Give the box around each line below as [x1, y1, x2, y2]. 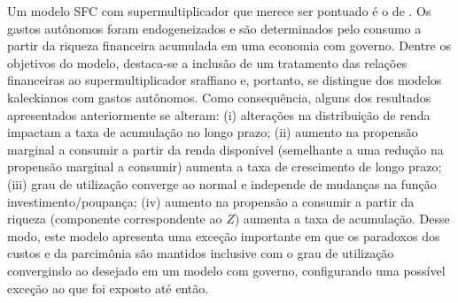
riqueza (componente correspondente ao [7, 209, 222, 228]
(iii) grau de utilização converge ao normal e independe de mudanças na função [7, 174, 437, 193]
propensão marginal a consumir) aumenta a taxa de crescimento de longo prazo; [7, 157, 442, 176]
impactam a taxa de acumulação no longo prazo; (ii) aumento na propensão [7, 123, 418, 141]
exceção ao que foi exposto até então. [7, 278, 209, 297]
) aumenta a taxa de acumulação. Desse [234, 209, 450, 228]
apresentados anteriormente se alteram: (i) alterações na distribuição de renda [7, 105, 431, 124]
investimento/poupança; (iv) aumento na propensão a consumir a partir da [7, 192, 415, 210]
